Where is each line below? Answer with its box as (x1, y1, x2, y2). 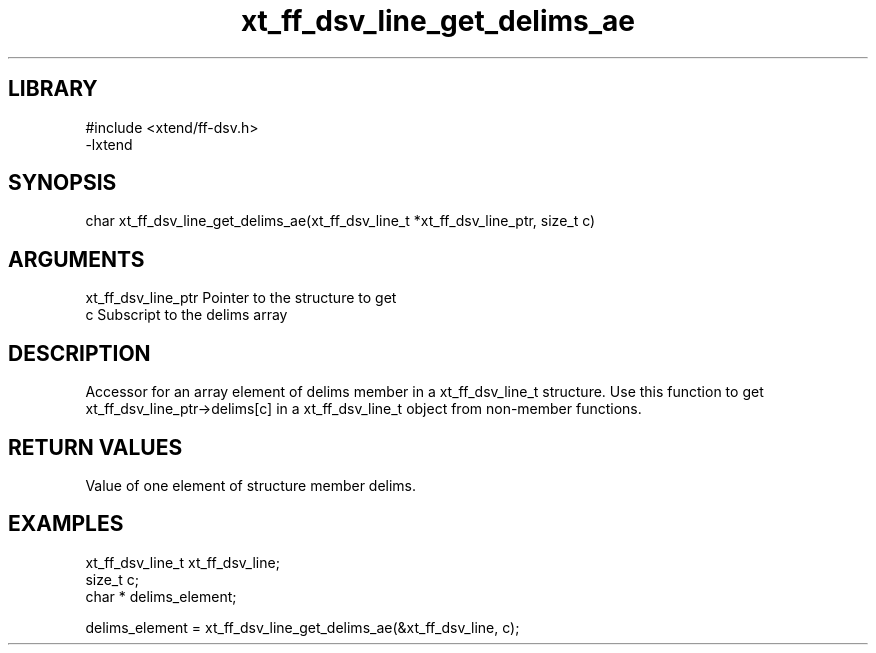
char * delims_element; (85, 587, 237, 605)
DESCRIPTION (8, 340, 151, 366)
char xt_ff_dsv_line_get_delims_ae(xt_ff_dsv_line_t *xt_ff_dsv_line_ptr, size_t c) (85, 212, 596, 230)
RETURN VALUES (8, 434, 183, 460)
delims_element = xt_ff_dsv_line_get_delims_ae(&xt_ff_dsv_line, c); (85, 618, 520, 636)
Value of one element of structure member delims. (85, 476, 417, 494)
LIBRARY (8, 76, 98, 102)
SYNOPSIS (8, 170, 117, 196)
